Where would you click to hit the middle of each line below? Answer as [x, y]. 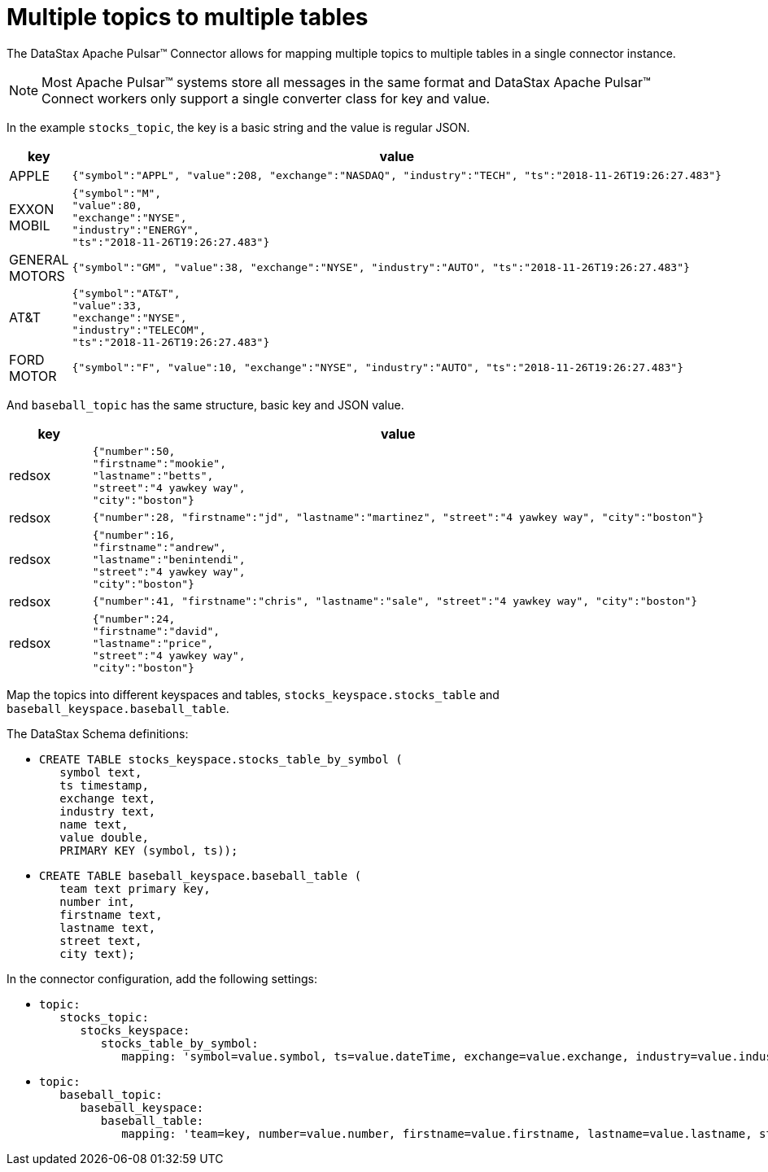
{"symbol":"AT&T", [126, 293]
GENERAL [39, 259]
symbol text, [101, 772]
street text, [101, 940]
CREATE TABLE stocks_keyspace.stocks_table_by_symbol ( [221, 759]
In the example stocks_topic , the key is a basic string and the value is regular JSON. [238, 127]
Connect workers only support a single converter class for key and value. [266, 98]
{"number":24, [134, 619]
